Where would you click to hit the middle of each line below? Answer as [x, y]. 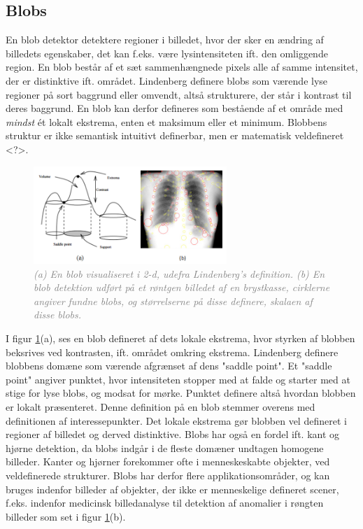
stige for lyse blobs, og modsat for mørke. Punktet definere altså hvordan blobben [181, 393]
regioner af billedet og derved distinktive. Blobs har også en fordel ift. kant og [173, 434]
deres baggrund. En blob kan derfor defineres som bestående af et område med [175, 108]
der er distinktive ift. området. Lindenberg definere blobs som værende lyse [167, 80]
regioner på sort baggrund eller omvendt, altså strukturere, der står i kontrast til [179, 94]
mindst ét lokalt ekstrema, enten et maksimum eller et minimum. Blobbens [166, 121]
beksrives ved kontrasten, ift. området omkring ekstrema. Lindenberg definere [172, 352]
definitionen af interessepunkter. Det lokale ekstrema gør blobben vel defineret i [176, 420]
